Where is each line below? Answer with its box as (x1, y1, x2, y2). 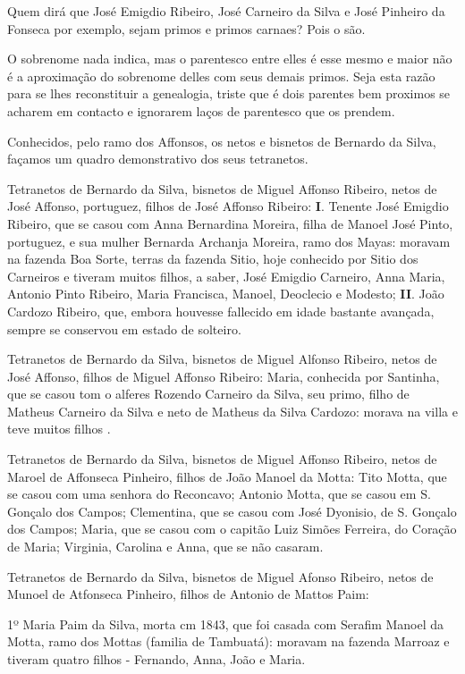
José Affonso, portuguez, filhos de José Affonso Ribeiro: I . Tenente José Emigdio (7, 197, 449, 215)
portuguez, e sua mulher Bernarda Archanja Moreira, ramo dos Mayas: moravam (7, 232, 451, 250)
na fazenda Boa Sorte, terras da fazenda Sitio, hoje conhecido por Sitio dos (7, 249, 418, 268)
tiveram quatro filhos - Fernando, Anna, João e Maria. (7, 650, 306, 668)
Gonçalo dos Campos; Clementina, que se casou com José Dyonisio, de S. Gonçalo (7, 501, 457, 520)
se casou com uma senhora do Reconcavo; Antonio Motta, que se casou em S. (7, 484, 431, 503)
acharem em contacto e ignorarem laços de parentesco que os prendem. (7, 101, 395, 120)
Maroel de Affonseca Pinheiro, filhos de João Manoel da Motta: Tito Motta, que (7, 467, 447, 485)
